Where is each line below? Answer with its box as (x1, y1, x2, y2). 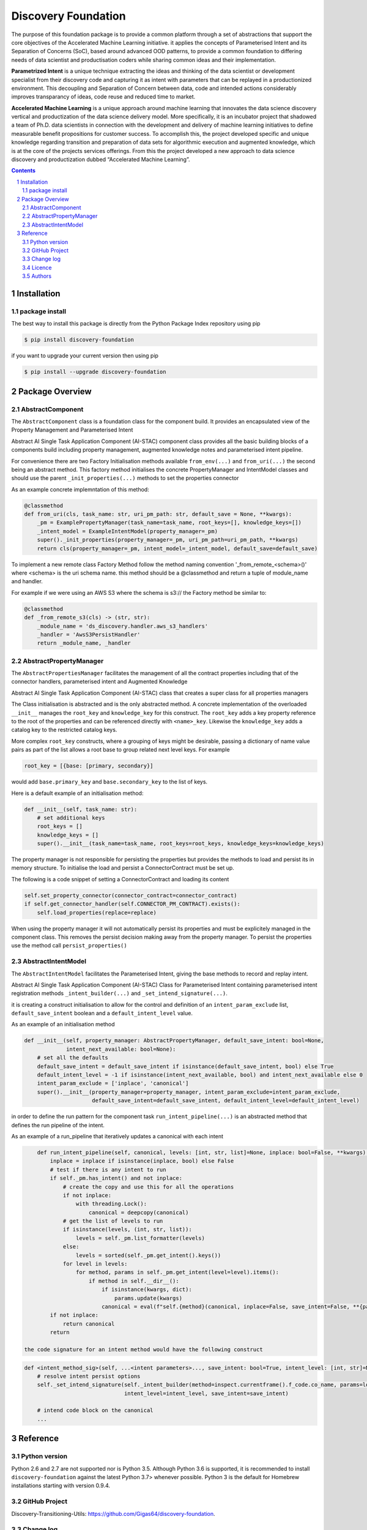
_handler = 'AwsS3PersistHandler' (37, 631, 141, 638)
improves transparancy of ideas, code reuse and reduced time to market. (11, 93, 196, 100)
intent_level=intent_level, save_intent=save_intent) (124, 1390, 289, 1397)
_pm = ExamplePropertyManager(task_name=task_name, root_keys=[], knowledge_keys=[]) (37, 519, 302, 526)
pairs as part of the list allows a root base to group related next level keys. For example (11, 746, 230, 753)
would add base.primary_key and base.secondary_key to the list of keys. (11, 778, 208, 786)
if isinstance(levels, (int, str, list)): (62, 1226, 192, 1233)
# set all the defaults (37, 1054, 108, 1061)
